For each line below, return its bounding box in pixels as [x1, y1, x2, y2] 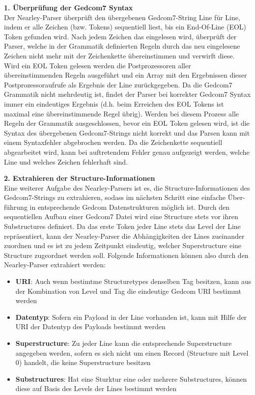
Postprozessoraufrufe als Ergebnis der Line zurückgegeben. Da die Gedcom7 [4, 79, 232, 89]
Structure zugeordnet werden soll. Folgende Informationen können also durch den [4, 250, 249, 260]
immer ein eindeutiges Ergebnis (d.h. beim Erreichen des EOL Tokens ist [4, 98, 224, 109]
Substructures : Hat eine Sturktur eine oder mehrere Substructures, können [15, 373, 247, 384]
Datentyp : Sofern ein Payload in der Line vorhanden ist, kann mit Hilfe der [15, 311, 247, 322]
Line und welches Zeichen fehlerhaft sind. [4, 156, 128, 167]
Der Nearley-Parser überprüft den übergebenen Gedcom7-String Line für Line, [4, 12, 240, 22]
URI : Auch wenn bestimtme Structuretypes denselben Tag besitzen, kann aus [15, 276, 252, 286]
